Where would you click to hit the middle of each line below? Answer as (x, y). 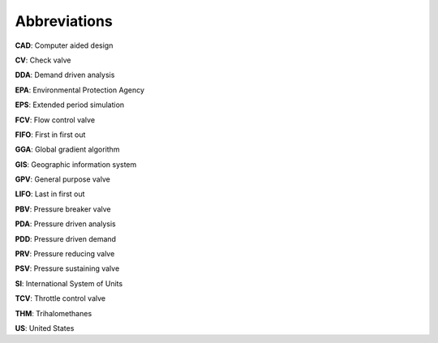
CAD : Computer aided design (64, 45)
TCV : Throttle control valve (60, 298)
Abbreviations (64, 21)
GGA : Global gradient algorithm (67, 149)
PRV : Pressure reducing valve (65, 254)
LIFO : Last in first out (50, 194)
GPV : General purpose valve (63, 179)
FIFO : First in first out (50, 135)
